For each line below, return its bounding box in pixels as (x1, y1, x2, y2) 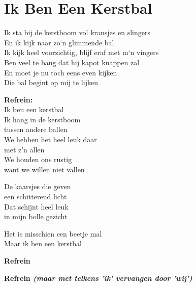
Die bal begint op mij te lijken (4, 77, 98, 88)
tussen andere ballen (4, 124, 68, 135)
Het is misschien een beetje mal (4, 228, 102, 239)
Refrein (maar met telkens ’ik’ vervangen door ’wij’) (4, 272, 192, 283)
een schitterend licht (4, 191, 67, 202)
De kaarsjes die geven (4, 181, 71, 192)
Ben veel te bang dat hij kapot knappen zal (4, 57, 140, 67)
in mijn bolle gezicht (4, 211, 68, 222)
